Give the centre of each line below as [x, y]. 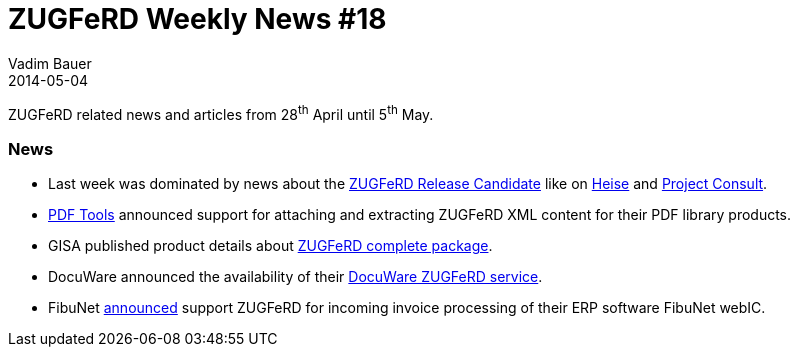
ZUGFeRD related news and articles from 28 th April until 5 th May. [221, 112]
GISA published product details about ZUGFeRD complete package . [270, 246]
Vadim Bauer [50, 63]
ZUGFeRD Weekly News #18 [197, 19]
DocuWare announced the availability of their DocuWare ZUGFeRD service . [295, 277]
